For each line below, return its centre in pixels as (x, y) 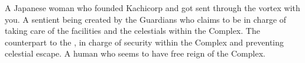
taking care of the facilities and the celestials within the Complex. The (132, 31)
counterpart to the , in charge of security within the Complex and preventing (145, 42)
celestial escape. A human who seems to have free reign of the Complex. (135, 53)
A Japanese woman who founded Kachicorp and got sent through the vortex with (152, 8)
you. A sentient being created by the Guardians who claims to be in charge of (146, 19)
